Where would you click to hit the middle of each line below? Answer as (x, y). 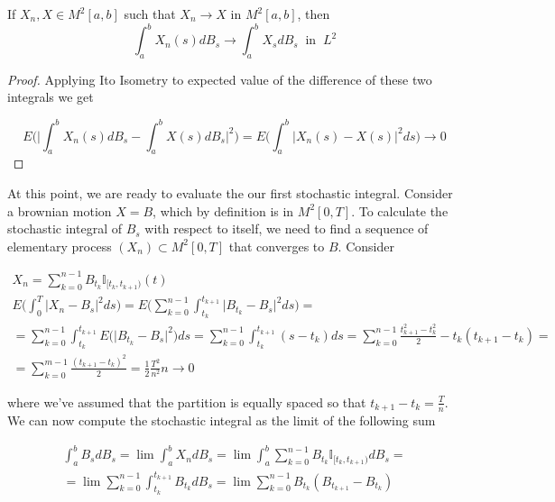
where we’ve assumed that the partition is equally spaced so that (187, 402)
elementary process (60, 246)
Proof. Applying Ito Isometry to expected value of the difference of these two (220, 79)
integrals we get (51, 97)
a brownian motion (60, 210)
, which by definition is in (223, 210)
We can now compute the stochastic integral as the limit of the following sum (222, 420)
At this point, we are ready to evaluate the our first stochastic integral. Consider (230, 192)
